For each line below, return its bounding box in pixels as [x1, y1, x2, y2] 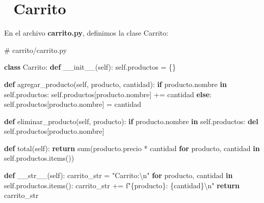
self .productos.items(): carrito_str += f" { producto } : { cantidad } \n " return [4, 180, 240, 190]
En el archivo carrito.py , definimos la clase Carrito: [4, 27, 169, 38]
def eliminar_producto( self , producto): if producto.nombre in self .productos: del [4, 115, 258, 126]
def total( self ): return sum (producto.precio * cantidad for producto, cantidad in [4, 142, 260, 153]
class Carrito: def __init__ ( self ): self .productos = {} [4, 62, 176, 72]
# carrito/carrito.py [4, 44, 67, 55]
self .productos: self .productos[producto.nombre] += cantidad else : [4, 89, 212, 99]
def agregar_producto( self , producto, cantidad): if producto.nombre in [4, 78, 227, 89]
